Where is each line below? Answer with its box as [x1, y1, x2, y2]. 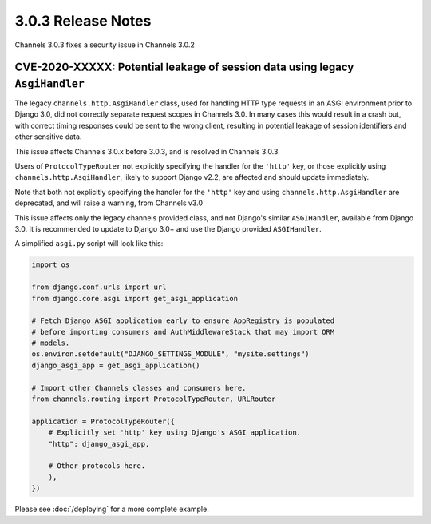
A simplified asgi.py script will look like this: [14, 239, 164, 248]
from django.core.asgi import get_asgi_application [31, 294, 239, 303]
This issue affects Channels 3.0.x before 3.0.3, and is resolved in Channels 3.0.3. [14, 146, 281, 156]
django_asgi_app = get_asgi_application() [31, 360, 200, 370]
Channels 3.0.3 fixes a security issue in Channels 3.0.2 [14, 40, 195, 50]
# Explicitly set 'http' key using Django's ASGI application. [48, 428, 302, 437]
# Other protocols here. [48, 462, 146, 470]
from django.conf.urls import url [31, 283, 167, 292]
